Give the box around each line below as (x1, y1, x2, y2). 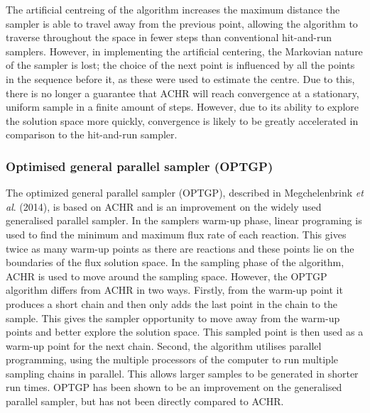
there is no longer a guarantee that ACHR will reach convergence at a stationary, (6, 85, 359, 100)
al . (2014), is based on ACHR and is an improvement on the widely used (6, 199, 322, 214)
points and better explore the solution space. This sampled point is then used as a (6, 324, 364, 339)
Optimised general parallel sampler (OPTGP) (6, 157, 273, 175)
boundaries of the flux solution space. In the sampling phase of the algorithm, (6, 255, 344, 270)
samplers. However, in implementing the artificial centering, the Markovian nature (6, 43, 363, 58)
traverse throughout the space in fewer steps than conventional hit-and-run (6, 30, 332, 45)
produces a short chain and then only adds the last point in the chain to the (6, 296, 338, 311)
